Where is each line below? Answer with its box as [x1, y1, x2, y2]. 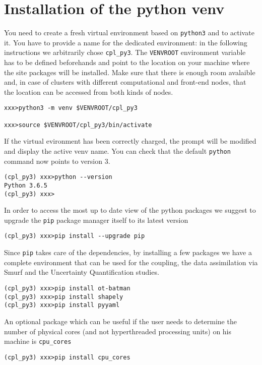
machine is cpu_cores [4, 336, 72, 346]
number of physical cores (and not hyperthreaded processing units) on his [4, 326, 232, 336]
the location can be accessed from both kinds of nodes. [4, 86, 173, 97]
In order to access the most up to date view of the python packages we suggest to [4, 205, 256, 215]
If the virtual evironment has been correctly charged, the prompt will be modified [4, 136, 256, 146]
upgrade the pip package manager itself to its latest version [4, 214, 188, 225]
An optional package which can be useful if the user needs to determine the [4, 316, 237, 326]
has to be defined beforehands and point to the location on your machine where [4, 57, 250, 68]
